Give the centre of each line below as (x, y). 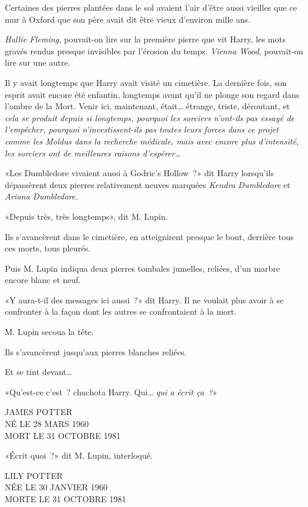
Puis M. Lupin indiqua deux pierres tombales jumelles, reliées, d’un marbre (143, 268)
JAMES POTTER (38, 412)
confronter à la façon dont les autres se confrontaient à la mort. (121, 311)
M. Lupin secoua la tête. (50, 332)
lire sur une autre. (38, 62)
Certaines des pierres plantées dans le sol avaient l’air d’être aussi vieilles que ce (151, 7)
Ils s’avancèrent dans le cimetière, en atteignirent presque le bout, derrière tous (150, 236)
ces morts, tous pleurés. (48, 248)
